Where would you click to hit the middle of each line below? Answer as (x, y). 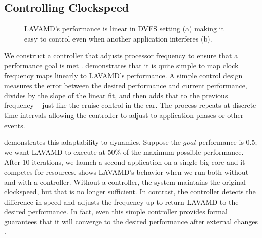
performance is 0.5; (228, 142)
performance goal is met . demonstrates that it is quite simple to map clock (121, 65)
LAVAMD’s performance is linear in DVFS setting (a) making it (124, 29)
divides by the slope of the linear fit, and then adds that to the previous (116, 95)
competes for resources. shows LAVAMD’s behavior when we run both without (126, 171)
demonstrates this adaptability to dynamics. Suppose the (92, 142)
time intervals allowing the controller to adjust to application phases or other (124, 115)
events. (15, 125)
